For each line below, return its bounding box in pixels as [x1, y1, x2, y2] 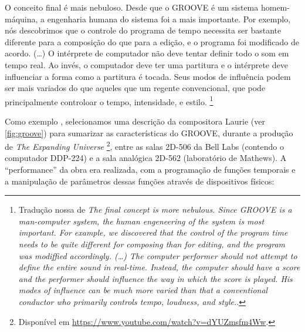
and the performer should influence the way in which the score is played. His [18, 272, 293, 284]
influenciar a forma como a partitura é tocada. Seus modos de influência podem [5, 70, 291, 82]
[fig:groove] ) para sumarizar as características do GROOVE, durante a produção [5, 126, 293, 139]
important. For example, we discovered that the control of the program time [18, 226, 288, 239]
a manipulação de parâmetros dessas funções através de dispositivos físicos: [5, 175, 274, 187]
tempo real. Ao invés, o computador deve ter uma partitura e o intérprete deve [5, 58, 288, 71]
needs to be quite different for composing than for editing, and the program [18, 238, 286, 250]
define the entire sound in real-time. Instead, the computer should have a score [18, 261, 300, 273]
